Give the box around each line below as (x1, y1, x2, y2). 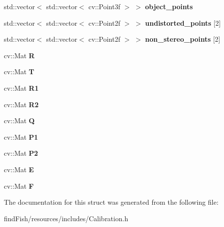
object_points (145, 1, 193, 11)
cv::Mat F (4, 180, 34, 191)
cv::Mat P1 (4, 131, 38, 142)
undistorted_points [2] (145, 17, 221, 28)
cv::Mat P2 (4, 148, 38, 158)
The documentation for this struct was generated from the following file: (4, 197, 219, 207)
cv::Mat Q (4, 115, 35, 126)
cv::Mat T (4, 66, 34, 77)
